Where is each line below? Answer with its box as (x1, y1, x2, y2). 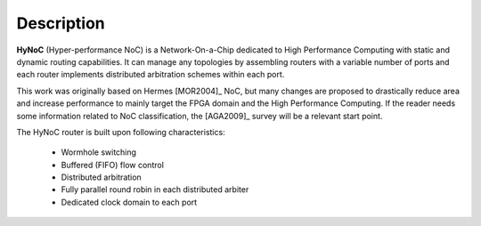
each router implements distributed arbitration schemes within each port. (16, 69, 285, 80)
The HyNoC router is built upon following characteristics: (16, 126, 226, 137)
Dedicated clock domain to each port (61, 197, 198, 207)
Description (16, 13, 106, 33)
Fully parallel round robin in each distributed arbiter (61, 184, 249, 195)
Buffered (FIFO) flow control (61, 159, 165, 170)
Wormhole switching (61, 147, 137, 157)
